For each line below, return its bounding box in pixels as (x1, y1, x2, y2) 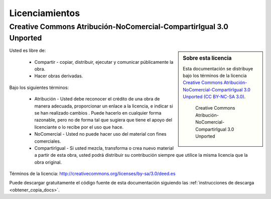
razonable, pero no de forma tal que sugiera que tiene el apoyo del (34, 117, 173, 123)
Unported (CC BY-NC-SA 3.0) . (183, 93, 246, 100)
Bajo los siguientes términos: (9, 84, 69, 90)
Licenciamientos (9, 8, 80, 19)
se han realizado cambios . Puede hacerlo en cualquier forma (34, 110, 162, 116)
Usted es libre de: (9, 48, 46, 54)
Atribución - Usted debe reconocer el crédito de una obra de (34, 96, 160, 102)
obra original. (34, 159, 62, 165)
